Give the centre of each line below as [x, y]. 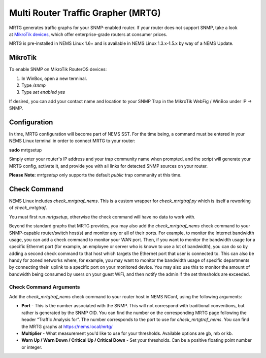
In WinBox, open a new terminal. [54, 78]
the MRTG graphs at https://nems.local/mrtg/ [67, 326]
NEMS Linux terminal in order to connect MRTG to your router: [72, 141]
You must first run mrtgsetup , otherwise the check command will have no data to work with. [102, 216]
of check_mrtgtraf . [28, 208]
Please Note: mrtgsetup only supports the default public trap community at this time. [95, 175]
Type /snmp [34, 85]
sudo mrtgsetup [25, 150]
